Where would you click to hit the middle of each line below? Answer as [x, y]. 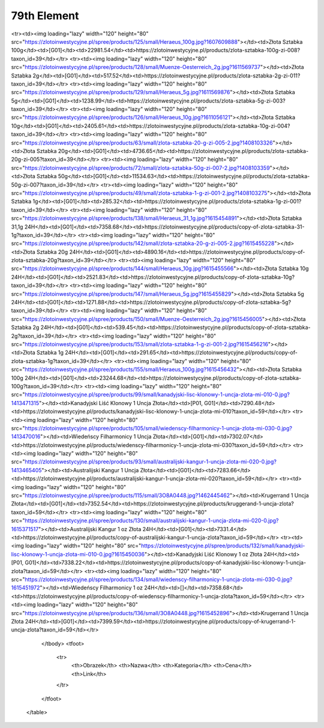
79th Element [45, 16]
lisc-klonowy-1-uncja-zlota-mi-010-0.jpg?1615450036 [78, 554]
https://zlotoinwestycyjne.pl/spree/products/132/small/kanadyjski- [223, 546]
